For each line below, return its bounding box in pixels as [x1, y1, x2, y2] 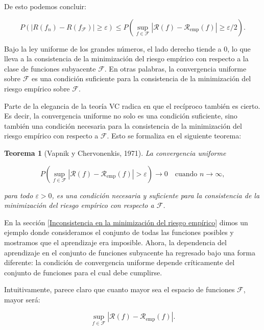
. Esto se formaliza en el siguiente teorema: [107, 130, 242, 141]
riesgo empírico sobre [4, 83, 70, 93]
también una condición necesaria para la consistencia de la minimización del [4, 120, 242, 131]
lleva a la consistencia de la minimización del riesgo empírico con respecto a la [4, 53, 249, 64]
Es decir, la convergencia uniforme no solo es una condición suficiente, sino [4, 110, 237, 121]
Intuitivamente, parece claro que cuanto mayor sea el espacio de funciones [4, 284, 235, 295]
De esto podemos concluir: [4, 1, 86, 11]
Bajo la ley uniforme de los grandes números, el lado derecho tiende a [4, 43, 222, 54]
